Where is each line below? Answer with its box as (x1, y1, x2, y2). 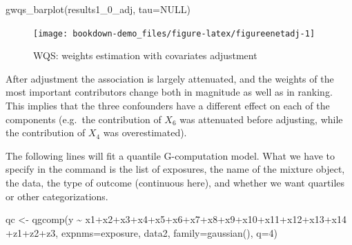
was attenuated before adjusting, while (179, 111, 343, 126)
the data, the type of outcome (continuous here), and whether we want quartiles (6, 175, 345, 189)
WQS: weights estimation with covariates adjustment (33, 48, 257, 63)
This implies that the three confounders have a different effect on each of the (6, 98, 330, 113)
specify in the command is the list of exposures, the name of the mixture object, (6, 162, 345, 176)
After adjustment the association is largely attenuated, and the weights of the (6, 71, 334, 85)
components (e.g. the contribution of (6, 111, 162, 126)
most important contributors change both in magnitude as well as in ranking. (6, 85, 333, 99)
